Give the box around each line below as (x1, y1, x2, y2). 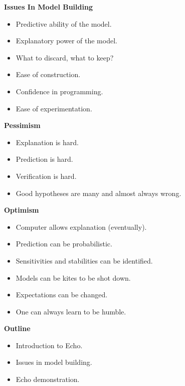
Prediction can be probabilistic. (16, 238, 112, 249)
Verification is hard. (16, 170, 77, 181)
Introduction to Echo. (16, 340, 83, 350)
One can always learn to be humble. (16, 306, 126, 316)
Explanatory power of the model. (16, 35, 117, 46)
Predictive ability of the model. (16, 18, 112, 29)
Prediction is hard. (16, 154, 73, 164)
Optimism (4, 205, 39, 215)
